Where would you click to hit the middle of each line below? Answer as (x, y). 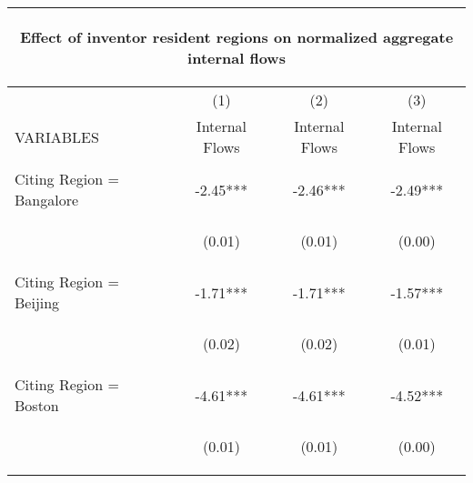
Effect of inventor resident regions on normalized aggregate (236, 37)
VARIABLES (57, 136)
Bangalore (47, 200)
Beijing (37, 302)
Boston (37, 405)
